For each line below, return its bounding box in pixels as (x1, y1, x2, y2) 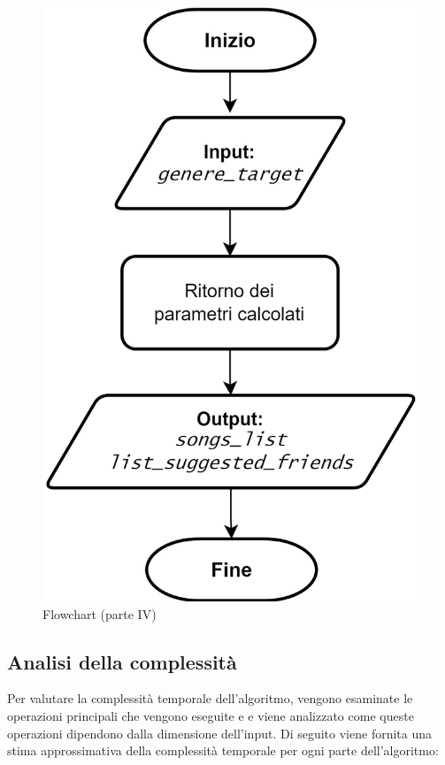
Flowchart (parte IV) (42, 604, 157, 623)
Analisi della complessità (7, 647, 237, 675)
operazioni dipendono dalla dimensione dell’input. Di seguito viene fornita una (7, 723, 433, 742)
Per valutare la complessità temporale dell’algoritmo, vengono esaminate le (7, 689, 413, 708)
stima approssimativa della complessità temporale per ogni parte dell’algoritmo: (7, 741, 439, 760)
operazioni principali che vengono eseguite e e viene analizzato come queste (7, 707, 414, 725)
